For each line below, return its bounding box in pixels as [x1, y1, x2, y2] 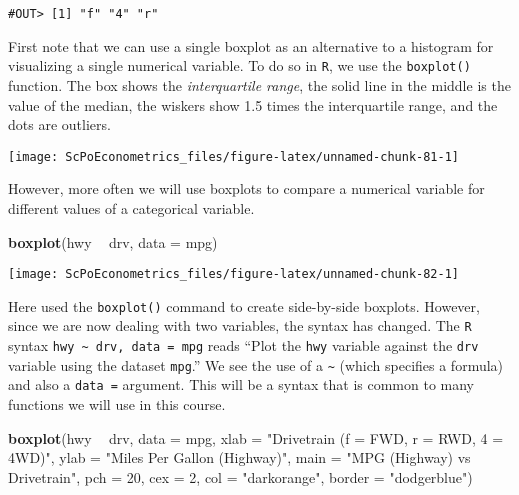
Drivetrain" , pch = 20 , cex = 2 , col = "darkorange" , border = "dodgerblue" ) [8, 466, 473, 487]
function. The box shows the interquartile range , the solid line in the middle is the [8, 74, 511, 95]
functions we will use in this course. [8, 394, 226, 415]
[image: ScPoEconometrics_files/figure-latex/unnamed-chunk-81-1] [8, 149, 460, 164]
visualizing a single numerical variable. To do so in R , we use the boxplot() [8, 55, 471, 76]
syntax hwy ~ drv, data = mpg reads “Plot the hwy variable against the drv [8, 335, 479, 356]
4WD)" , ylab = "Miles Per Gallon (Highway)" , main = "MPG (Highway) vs [8, 447, 471, 468]
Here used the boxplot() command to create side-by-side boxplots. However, [8, 295, 480, 316]
